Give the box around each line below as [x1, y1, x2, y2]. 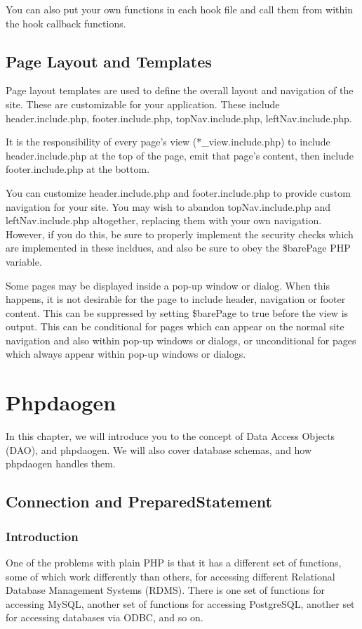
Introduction [6, 527, 79, 545]
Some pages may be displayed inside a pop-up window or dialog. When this [6, 278, 330, 292]
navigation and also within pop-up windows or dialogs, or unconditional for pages [6, 332, 356, 347]
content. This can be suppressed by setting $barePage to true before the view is [6, 305, 349, 320]
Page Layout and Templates [6, 50, 212, 72]
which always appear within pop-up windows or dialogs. [6, 346, 246, 361]
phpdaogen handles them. [6, 456, 116, 471]
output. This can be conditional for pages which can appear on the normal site [6, 319, 344, 334]
